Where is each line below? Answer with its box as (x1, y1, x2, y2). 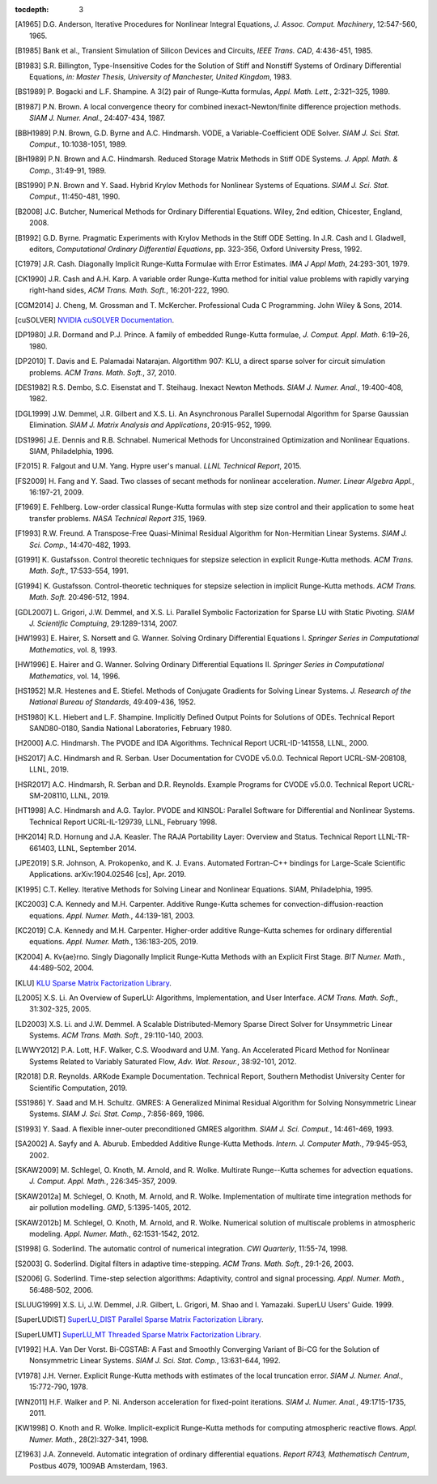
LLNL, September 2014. (57, 843, 137, 853)
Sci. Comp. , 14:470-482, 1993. (29, 540, 131, 550)
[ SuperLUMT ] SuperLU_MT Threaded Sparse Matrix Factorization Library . (15, 1329, 262, 1339)
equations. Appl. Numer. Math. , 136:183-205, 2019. (29, 937, 198, 947)
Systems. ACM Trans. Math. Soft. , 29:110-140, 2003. (29, 1030, 204, 1041)
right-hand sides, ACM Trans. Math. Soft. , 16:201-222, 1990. (29, 285, 230, 295)
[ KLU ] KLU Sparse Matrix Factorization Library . (15, 977, 172, 988)
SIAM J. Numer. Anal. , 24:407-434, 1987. (29, 113, 166, 123)
